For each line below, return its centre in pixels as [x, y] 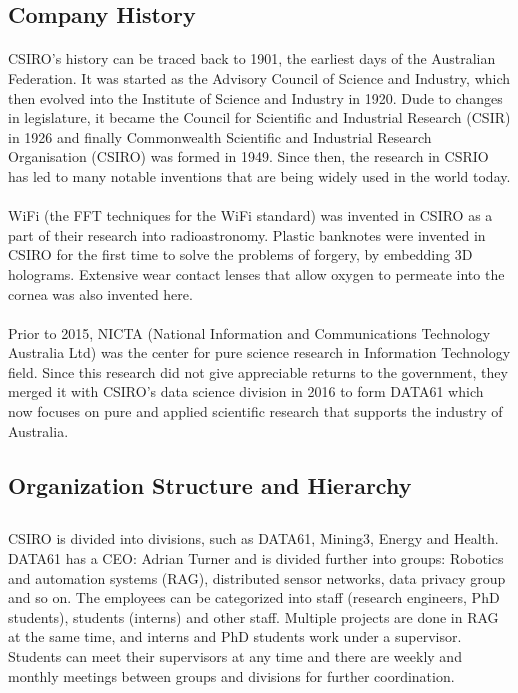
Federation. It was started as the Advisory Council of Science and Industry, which [259, 77]
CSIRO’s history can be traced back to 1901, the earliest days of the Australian [252, 58]
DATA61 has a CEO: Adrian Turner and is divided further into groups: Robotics [256, 558]
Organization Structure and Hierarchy [210, 484]
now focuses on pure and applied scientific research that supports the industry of [255, 411]
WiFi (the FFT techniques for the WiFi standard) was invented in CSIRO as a [250, 215]
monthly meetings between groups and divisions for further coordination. [231, 675]
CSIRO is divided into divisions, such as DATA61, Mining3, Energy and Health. [253, 538]
